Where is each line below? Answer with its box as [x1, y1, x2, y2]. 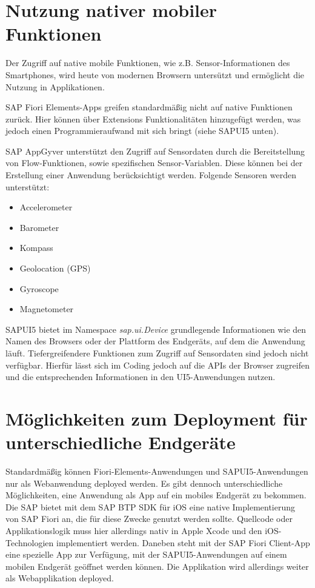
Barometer [19, 221, 59, 233]
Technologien [5, 536, 54, 549]
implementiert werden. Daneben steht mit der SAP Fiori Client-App [56, 536, 310, 549]
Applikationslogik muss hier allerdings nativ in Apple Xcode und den [5, 524, 262, 537]
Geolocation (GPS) [19, 262, 91, 275]
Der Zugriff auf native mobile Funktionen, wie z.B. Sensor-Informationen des [5, 56, 290, 69]
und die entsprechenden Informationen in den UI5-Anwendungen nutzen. [5, 370, 276, 383]
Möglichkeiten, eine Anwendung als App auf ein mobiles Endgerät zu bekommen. [5, 489, 307, 501]
